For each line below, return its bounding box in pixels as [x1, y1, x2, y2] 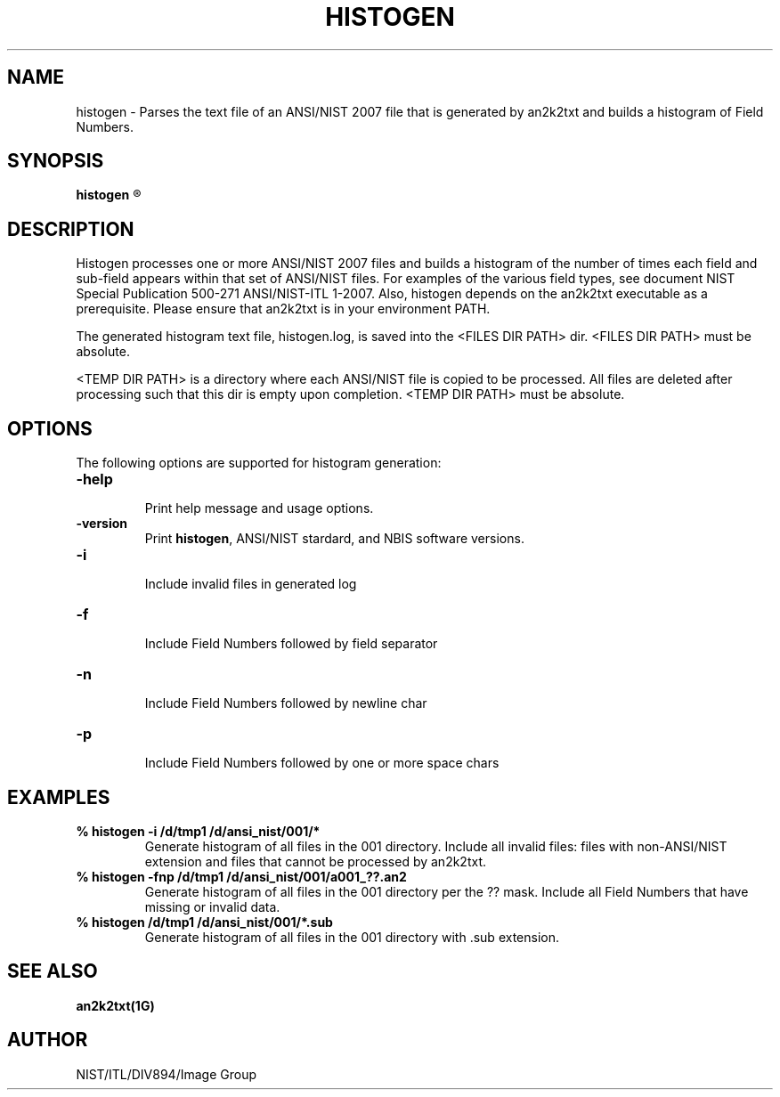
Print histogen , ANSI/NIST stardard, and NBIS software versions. [144, 531, 524, 547]
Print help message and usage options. [144, 500, 374, 516]
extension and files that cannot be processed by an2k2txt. [144, 853, 486, 869]
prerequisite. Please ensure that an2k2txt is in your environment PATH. [76, 301, 491, 317]
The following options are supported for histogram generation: [76, 455, 442, 471]
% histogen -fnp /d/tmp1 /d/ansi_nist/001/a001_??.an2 [76, 868, 407, 884]
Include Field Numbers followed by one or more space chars [144, 755, 500, 771]
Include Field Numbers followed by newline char [144, 695, 427, 711]
